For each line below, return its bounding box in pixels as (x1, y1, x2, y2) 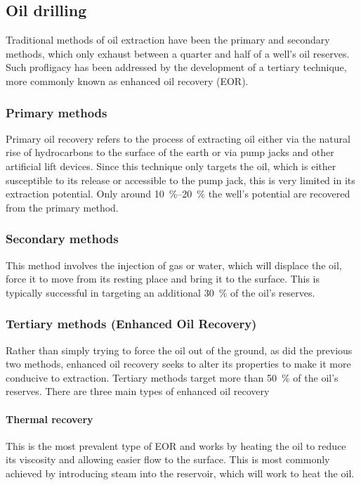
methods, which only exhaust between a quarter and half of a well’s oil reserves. (6, 46, 350, 60)
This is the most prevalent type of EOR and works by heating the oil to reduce (6, 438, 346, 453)
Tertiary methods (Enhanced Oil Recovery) (6, 315, 257, 332)
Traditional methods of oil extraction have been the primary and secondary (6, 32, 330, 47)
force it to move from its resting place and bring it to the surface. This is (6, 271, 320, 286)
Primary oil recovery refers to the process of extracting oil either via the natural (6, 131, 350, 145)
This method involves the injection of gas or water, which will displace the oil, (6, 257, 342, 272)
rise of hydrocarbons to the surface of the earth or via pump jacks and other (6, 145, 334, 160)
